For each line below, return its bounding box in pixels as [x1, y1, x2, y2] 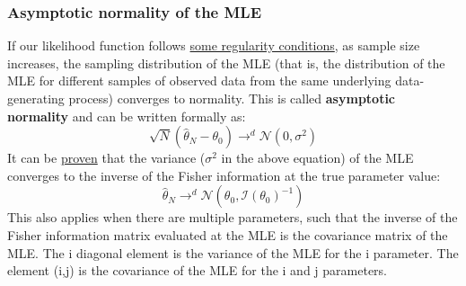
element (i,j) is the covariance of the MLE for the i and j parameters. [7, 261, 388, 280]
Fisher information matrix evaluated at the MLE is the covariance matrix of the [7, 225, 448, 244]
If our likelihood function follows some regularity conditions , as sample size [7, 36, 420, 55]
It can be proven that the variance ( [7, 148, 206, 167]
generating [7, 89, 65, 107]
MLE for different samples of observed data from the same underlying [7, 71, 391, 90]
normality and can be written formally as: [7, 106, 246, 125]
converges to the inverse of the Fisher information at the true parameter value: [7, 165, 441, 184]
